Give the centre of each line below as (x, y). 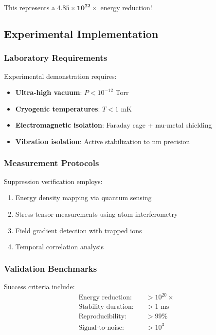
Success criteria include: (39, 286)
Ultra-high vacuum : (49, 92)
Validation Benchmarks (51, 268)
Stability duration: (106, 307)
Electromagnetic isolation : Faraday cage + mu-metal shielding (114, 125)
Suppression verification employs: (53, 181)
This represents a (29, 7)
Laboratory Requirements (56, 58)
